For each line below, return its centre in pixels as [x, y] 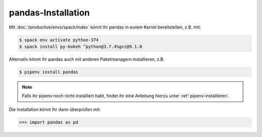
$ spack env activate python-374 [59, 40]
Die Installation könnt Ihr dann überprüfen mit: [55, 109]
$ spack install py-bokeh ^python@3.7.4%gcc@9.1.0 [81, 46]
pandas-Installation [49, 13]
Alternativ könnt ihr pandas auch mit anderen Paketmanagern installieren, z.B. [87, 59]
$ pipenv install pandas [49, 72]
